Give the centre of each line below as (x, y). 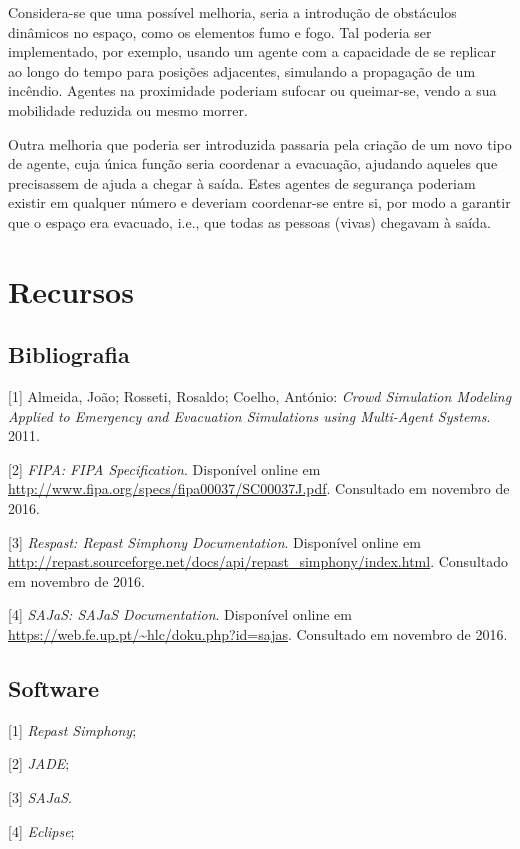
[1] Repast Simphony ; (72, 729)
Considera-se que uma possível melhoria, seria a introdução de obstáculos (232, 12)
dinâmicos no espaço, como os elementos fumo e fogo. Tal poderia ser (220, 31)
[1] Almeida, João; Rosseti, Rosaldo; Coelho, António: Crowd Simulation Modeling (260, 396)
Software (54, 688)
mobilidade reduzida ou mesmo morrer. (128, 109)
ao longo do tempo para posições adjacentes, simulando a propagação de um (242, 70)
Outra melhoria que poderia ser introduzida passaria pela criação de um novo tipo (260, 143)
